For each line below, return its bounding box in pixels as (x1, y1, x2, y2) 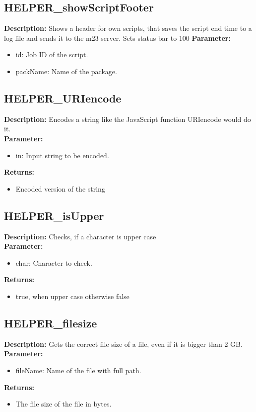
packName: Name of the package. (15, 66, 117, 76)
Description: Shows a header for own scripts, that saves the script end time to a (4, 23, 252, 33)
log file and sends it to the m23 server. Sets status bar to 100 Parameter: (4, 32, 231, 43)
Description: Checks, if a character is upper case (4, 231, 156, 241)
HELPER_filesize (4, 315, 97, 330)
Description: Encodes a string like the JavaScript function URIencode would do (4, 113, 251, 124)
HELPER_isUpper (4, 207, 104, 223)
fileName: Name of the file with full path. (15, 365, 141, 375)
